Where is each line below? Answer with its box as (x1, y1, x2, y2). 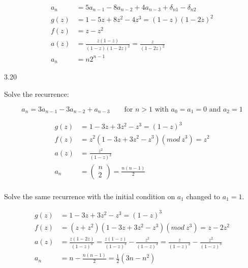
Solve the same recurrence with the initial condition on (4, 191, 175, 201)
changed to (186, 191, 221, 201)
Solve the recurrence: (4, 88, 69, 99)
